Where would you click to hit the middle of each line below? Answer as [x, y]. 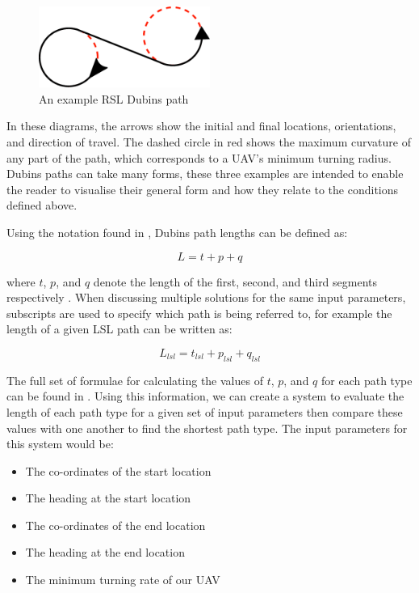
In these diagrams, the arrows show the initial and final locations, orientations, [201, 126]
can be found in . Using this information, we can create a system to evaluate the [205, 396]
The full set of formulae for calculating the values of [135, 380]
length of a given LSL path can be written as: [119, 329]
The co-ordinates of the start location [118, 470]
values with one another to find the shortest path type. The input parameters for [207, 428]
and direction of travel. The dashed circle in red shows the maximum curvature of [209, 141]
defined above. [42, 205]
